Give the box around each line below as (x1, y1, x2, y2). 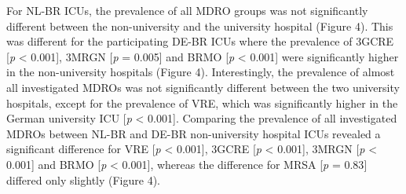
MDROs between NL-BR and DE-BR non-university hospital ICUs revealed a (6, 125, 381, 141)
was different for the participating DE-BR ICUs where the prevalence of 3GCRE (6, 33, 394, 49)
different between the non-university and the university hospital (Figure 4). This (6, 17, 393, 34)
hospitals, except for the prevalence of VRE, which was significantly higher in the (6, 94, 398, 111)
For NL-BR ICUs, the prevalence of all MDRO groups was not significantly (6, 2, 368, 18)
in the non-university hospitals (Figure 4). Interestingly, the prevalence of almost (6, 64, 395, 80)
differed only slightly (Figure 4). (6, 171, 160, 188)
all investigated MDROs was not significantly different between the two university (6, 79, 400, 95)
